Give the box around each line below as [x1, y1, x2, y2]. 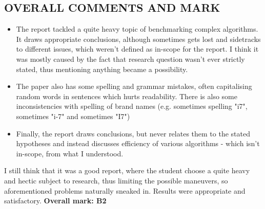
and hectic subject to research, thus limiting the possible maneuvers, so [4, 175, 228, 185]
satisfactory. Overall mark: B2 [4, 195, 107, 206]
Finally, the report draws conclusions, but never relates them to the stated [16, 128, 250, 138]
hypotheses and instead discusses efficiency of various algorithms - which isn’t [16, 138, 260, 149]
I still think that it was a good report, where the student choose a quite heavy [4, 165, 250, 176]
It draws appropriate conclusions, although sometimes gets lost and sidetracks [16, 33, 261, 44]
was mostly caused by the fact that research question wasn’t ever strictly [16, 53, 245, 64]
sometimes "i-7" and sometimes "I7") [16, 110, 130, 121]
